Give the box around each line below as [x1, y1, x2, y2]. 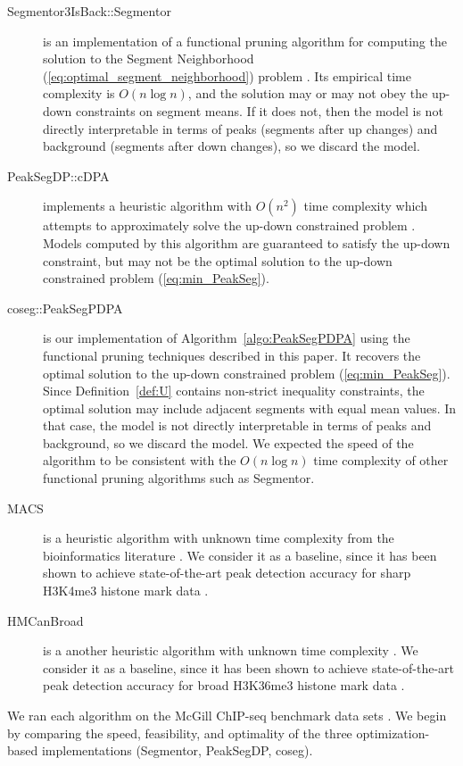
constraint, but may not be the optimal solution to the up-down [43, 251, 393, 270]
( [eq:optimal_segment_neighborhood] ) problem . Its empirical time [43, 66, 411, 85]
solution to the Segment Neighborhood [43, 49, 254, 68]
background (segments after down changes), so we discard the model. [43, 137, 420, 155]
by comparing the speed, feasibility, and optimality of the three [7, 723, 352, 742]
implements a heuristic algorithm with [43, 196, 252, 215]
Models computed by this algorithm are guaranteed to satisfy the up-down [43, 233, 451, 252]
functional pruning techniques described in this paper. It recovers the [43, 346, 421, 364]
